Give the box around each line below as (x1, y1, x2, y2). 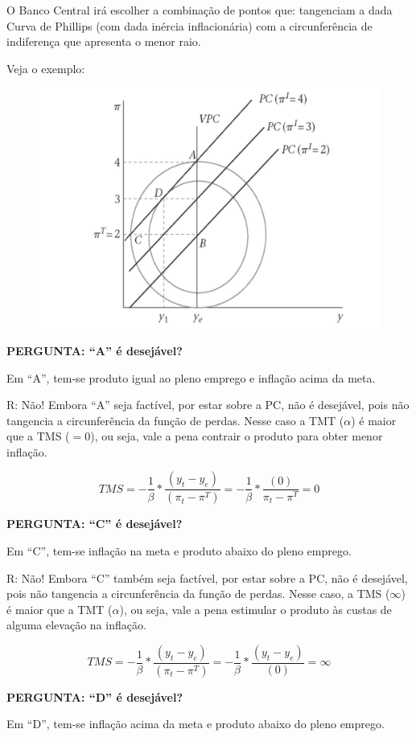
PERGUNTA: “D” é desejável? (6, 688, 183, 705)
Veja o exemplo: (6, 59, 85, 76)
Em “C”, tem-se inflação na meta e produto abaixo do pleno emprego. (6, 542, 352, 559)
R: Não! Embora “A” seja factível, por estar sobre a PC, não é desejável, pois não (6, 396, 410, 413)
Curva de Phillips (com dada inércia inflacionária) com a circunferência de (6, 17, 373, 34)
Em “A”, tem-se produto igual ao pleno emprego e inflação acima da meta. (6, 369, 376, 386)
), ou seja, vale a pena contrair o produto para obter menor (90, 428, 383, 444)
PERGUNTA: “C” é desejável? (6, 515, 183, 532)
